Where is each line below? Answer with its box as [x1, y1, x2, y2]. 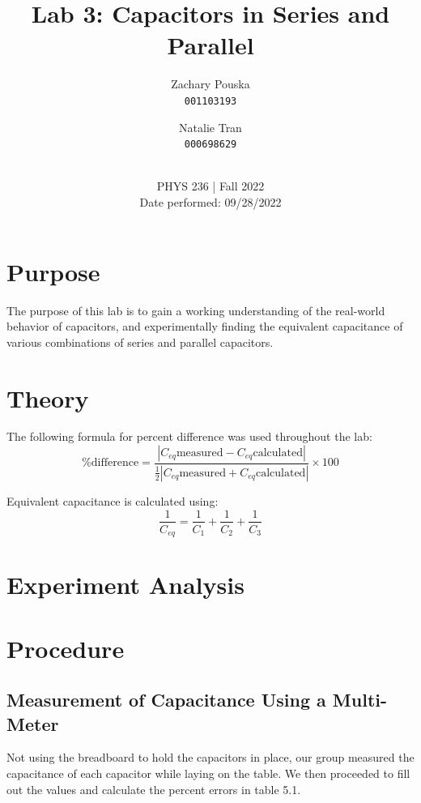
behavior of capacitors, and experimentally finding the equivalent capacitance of [6, 318, 403, 335]
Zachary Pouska [171, 75, 250, 92]
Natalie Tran [179, 118, 242, 135]
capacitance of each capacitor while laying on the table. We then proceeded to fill [6, 764, 410, 781]
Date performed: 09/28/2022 [139, 194, 282, 210]
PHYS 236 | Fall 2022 [156, 177, 265, 194]
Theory [6, 381, 89, 414]
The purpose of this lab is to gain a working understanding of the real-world [6, 301, 385, 318]
